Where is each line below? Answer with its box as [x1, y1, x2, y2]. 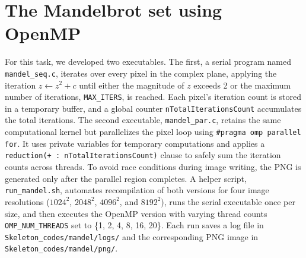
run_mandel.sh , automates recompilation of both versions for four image [5, 184, 269, 196]
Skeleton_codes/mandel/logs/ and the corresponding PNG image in [5, 230, 259, 243]
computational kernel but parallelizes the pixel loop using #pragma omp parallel [5, 125, 301, 138]
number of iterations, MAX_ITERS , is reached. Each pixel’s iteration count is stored [5, 90, 301, 103]
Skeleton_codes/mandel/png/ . [5, 242, 118, 254]
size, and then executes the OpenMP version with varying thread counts [5, 207, 267, 219]
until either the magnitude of [79, 78, 184, 91]
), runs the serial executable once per [161, 195, 295, 207]
